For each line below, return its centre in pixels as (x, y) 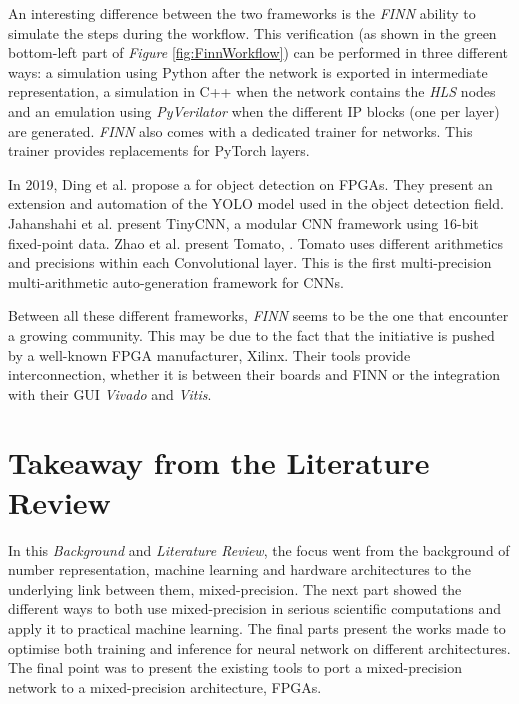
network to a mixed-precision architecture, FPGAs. (165, 686)
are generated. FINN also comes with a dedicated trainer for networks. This (240, 130)
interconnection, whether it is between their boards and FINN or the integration (254, 374)
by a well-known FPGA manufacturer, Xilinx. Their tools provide (209, 354)
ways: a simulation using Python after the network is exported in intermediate (248, 71)
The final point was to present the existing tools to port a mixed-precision (235, 667)
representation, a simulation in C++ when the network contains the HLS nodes (252, 91)
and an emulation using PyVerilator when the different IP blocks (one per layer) (254, 110)
